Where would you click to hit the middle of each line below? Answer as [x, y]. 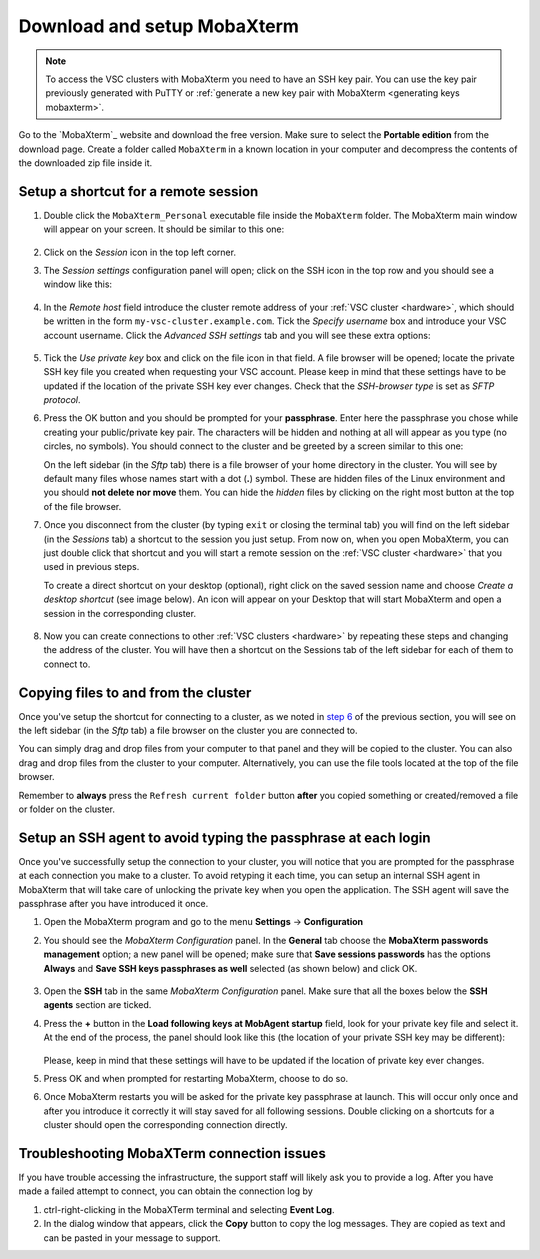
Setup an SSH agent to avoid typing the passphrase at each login [224, 837]
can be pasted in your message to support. [132, 1237]
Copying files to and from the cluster [135, 692]
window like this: [78, 284]
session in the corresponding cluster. [120, 613]
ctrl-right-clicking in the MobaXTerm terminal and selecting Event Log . [189, 1209]
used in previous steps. [91, 567]
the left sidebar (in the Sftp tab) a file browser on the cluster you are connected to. [188, 731]
